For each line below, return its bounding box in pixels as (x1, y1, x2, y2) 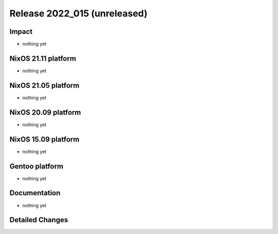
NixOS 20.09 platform (9, 108, 81, 116)
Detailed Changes (9, 216, 68, 224)
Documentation (9, 189, 61, 198)
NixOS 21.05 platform (9, 81, 80, 90)
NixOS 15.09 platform (9, 135, 80, 144)
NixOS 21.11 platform (9, 54, 77, 63)
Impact (9, 27, 33, 36)
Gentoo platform (9, 162, 64, 170)
